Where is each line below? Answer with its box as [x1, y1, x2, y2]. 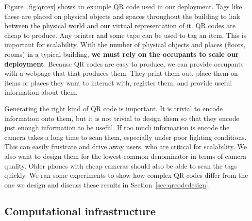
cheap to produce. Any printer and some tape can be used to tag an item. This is [4, 30, 247, 40]
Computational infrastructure [4, 203, 156, 218]
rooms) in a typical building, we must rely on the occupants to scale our [4, 49, 239, 59]
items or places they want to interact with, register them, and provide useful [4, 77, 232, 87]
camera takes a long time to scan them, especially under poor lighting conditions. [4, 132, 247, 142]
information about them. [4, 87, 78, 97]
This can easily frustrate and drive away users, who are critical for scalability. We [4, 141, 247, 152]
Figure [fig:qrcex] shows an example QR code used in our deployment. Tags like [4, 1, 242, 11]
